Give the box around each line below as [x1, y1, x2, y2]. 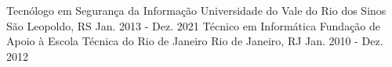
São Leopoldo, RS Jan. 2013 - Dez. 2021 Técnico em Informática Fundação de [6, 17, 381, 33]
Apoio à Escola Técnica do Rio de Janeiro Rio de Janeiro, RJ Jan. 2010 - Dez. [6, 33, 383, 49]
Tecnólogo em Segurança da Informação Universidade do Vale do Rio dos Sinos [6, 2, 387, 18]
